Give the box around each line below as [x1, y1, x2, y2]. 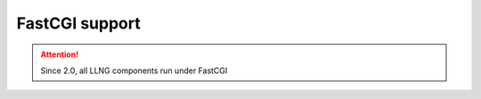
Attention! [40, 49, 79, 60]
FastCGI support [16, 13, 142, 33]
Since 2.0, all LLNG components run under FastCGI [40, 65, 228, 76]
